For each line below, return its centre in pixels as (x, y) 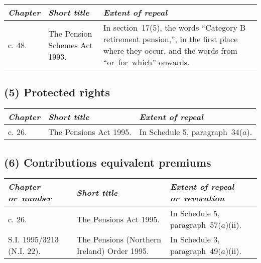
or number (30, 198)
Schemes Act (71, 45)
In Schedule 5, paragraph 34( (191, 132)
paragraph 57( (195, 225)
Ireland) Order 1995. (113, 251)
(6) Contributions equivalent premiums (108, 162)
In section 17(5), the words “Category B (174, 27)
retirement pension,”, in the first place (170, 39)
